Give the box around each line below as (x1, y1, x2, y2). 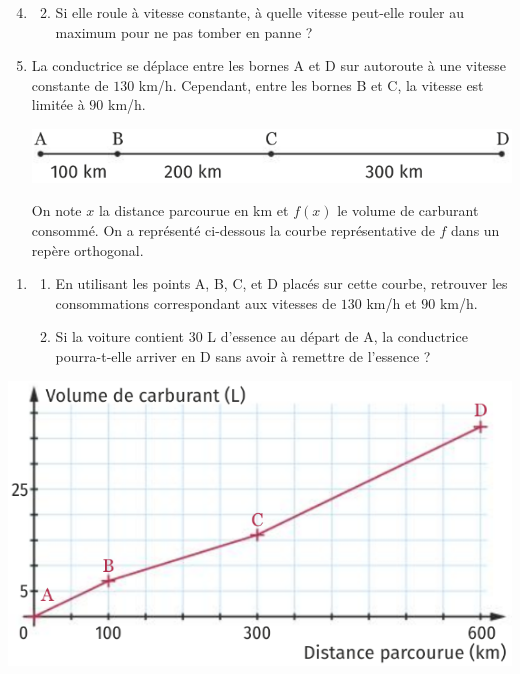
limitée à (31, 94, 85, 115)
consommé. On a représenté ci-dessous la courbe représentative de (31, 220, 435, 241)
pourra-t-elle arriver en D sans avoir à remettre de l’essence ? (55, 345, 431, 366)
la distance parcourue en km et (98, 200, 289, 221)
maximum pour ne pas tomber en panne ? (55, 21, 313, 42)
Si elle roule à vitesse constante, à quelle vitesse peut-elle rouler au (55, 2, 464, 22)
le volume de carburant (337, 200, 479, 221)
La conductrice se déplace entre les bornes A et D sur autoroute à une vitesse (31, 55, 507, 76)
